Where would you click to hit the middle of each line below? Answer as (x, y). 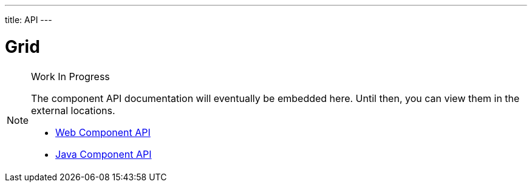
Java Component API (104, 154)
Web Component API (103, 132)
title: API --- (29, 20)
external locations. (73, 110)
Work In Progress (70, 76)
